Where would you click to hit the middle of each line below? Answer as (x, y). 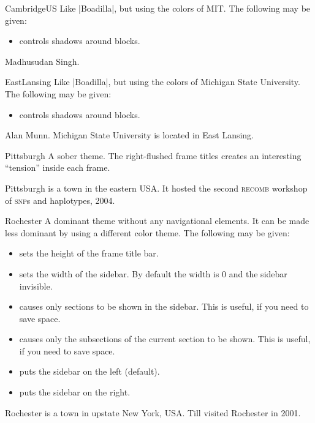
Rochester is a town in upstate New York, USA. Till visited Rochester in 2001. (153, 412)
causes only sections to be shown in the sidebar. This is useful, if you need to (164, 306)
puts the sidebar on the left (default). (89, 371)
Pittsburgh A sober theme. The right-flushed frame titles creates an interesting (153, 155)
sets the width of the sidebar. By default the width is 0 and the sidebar (153, 273)
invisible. (36, 286)
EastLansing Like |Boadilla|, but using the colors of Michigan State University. (153, 82)
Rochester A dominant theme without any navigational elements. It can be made (157, 221)
